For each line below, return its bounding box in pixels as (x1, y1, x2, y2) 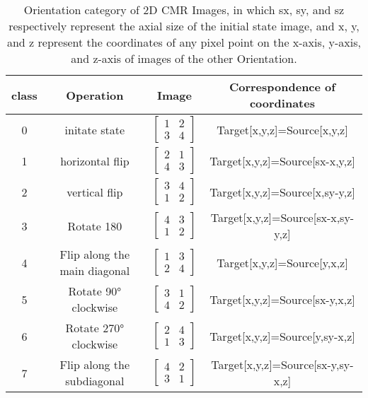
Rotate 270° (65, 320, 125, 336)
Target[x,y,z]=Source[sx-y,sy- (211, 356, 354, 373)
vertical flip (67, 183, 123, 200)
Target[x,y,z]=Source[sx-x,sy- (210, 209, 355, 226)
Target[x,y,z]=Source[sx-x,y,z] (209, 152, 355, 169)
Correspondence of (229, 78, 335, 95)
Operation (66, 86, 124, 103)
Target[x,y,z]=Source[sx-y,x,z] (209, 291, 355, 308)
